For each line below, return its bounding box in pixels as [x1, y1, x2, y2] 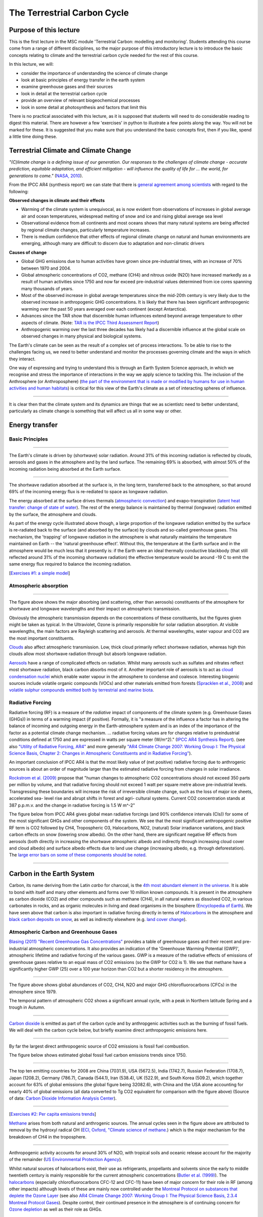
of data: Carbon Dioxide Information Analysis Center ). [9, 1095, 117, 1101]
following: [9, 188, 29, 194]
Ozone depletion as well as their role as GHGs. [9, 1206, 102, 1212]
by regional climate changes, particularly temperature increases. [21, 227, 150, 233]
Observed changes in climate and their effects [9, 198, 105, 203]
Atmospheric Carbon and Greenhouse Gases [9, 928, 117, 935]
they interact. [9, 356, 36, 362]
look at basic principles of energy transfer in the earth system [21, 77, 145, 83]
